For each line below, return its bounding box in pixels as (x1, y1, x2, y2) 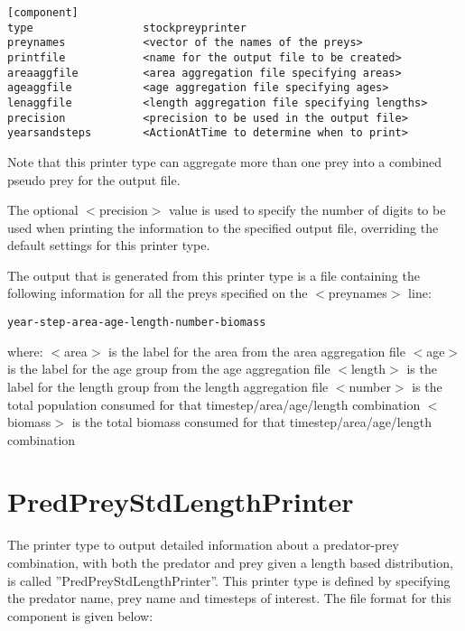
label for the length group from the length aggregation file (7, 376, 329, 395)
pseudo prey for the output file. (7, 170, 181, 189)
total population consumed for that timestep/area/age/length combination (7, 394, 421, 413)
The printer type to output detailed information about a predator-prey (7, 535, 399, 554)
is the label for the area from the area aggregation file (108, 341, 405, 360)
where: (7, 341, 43, 360)
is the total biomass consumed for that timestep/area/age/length (71, 413, 432, 431)
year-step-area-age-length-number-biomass (7, 316, 266, 329)
